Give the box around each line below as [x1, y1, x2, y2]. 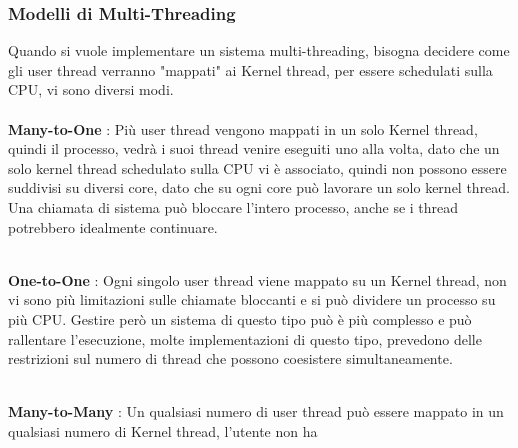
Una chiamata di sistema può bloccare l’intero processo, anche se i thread [8, 196, 459, 217]
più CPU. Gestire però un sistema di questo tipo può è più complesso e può [8, 308, 472, 329]
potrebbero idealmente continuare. [8, 216, 218, 237]
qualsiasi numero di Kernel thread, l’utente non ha [8, 420, 318, 441]
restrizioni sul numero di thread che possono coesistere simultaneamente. [8, 348, 453, 369]
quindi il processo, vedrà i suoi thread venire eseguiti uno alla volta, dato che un [8, 138, 500, 159]
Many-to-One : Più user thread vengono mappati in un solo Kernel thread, [8, 118, 478, 139]
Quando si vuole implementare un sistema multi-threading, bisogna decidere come [8, 40, 510, 61]
